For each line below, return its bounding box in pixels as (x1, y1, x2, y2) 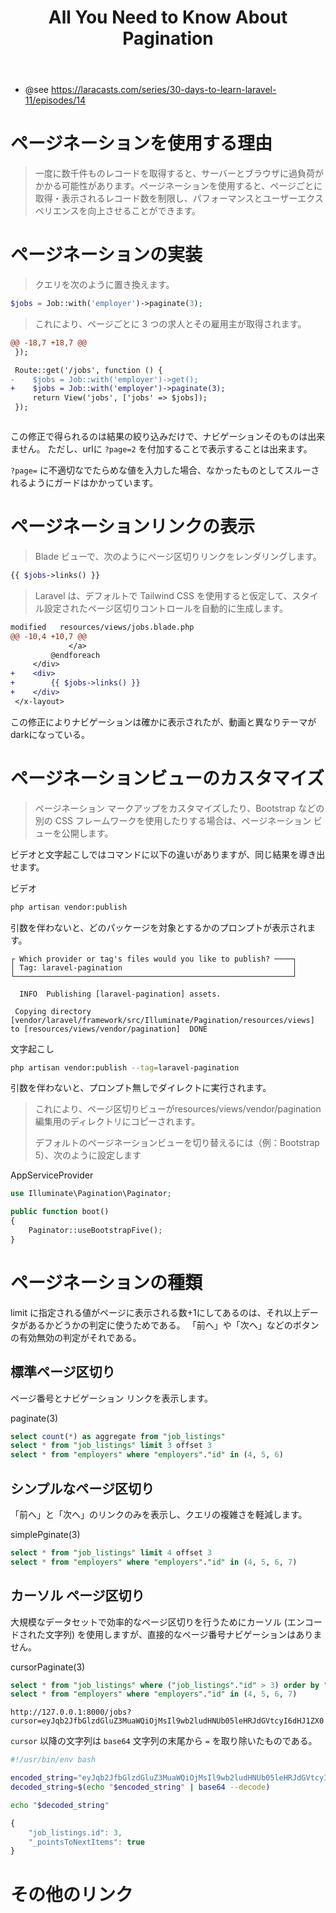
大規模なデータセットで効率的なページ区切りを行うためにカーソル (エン (10, 1616, 305, 1628)
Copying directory (14, 1006, 92, 1016)
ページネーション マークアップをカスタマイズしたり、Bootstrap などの (34, 802, 325, 814)
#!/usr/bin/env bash (10, 1755, 97, 1765)
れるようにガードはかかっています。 (10, 477, 158, 489)
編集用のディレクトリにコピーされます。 (34, 1116, 201, 1128)
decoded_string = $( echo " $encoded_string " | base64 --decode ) (10, 1782, 271, 1793)
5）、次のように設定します (34, 1149, 142, 1161)
